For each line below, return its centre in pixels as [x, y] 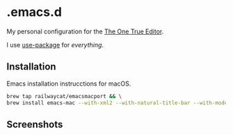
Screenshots [35, 124]
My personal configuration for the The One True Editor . [85, 31]
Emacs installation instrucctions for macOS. [69, 84]
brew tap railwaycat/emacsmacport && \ [64, 96]
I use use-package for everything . [55, 45]
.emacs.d [34, 12]
